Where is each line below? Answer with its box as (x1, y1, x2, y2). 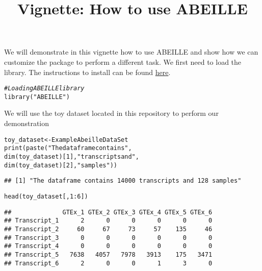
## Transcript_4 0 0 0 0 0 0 (4, 242, 213, 250)
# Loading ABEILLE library (4, 85, 85, 92)
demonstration (4, 118, 49, 129)
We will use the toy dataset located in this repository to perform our (4, 108, 219, 118)
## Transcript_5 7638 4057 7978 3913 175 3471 (4, 251, 213, 258)
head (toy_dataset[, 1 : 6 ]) (4, 192, 88, 200)
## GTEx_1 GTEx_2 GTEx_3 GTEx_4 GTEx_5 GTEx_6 (4, 208, 213, 216)
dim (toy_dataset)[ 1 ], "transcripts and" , (4, 153, 139, 160)
